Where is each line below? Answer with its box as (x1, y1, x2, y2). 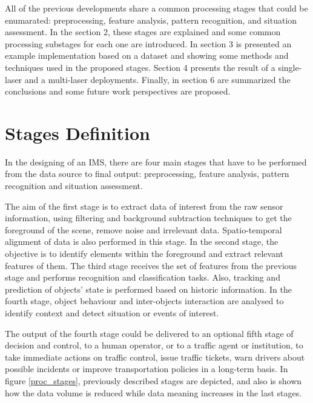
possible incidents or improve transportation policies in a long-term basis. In (5, 362, 288, 375)
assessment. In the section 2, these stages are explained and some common (5, 25, 281, 38)
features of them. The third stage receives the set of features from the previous (5, 259, 297, 271)
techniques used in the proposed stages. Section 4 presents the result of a (5, 61, 275, 73)
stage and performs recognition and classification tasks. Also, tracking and (5, 271, 280, 284)
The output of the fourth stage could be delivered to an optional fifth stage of (5, 327, 294, 339)
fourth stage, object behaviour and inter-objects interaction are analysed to (5, 295, 284, 307)
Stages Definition (5, 120, 150, 145)
